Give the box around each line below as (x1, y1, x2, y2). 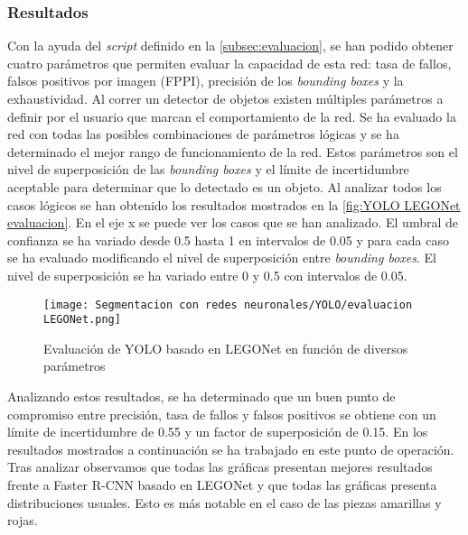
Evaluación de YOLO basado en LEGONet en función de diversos (43, 338, 408, 357)
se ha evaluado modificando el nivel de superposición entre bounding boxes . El (7, 248, 436, 267)
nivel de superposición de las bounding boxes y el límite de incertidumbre (7, 160, 409, 179)
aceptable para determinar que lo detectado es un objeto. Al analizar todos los (7, 177, 442, 196)
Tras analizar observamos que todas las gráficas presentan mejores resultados (7, 457, 433, 476)
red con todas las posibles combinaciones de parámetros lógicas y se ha (7, 125, 399, 143)
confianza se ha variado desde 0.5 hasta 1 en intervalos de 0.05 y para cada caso (7, 230, 449, 249)
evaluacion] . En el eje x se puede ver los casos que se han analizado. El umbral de (7, 213, 458, 232)
